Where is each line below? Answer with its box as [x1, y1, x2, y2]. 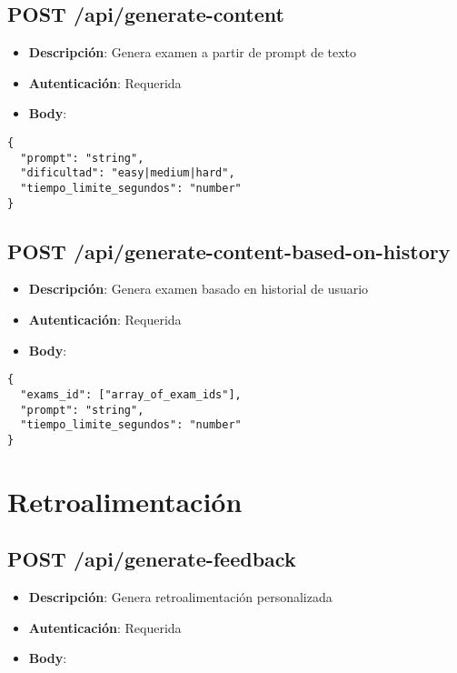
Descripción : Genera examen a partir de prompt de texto [28, 43, 357, 62]
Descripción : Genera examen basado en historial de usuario [28, 279, 369, 298]
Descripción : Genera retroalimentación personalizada [28, 588, 333, 607]
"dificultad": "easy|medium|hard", [20, 166, 235, 180]
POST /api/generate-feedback [7, 545, 296, 573]
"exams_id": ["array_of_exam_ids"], [20, 387, 242, 401]
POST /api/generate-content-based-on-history [7, 236, 451, 265]
